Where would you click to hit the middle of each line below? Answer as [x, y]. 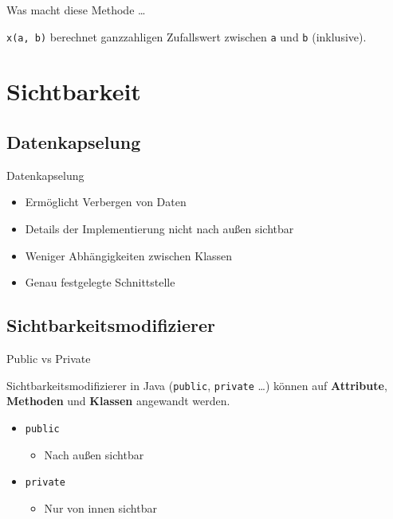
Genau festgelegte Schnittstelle [100, 282]
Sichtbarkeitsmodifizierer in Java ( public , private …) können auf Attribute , [197, 385]
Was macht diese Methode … [76, 10]
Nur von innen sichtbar [100, 507]
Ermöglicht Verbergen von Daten [106, 202]
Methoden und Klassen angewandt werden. [118, 401]
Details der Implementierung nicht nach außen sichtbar [159, 229]
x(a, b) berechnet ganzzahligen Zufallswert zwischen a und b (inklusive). [187, 36]
